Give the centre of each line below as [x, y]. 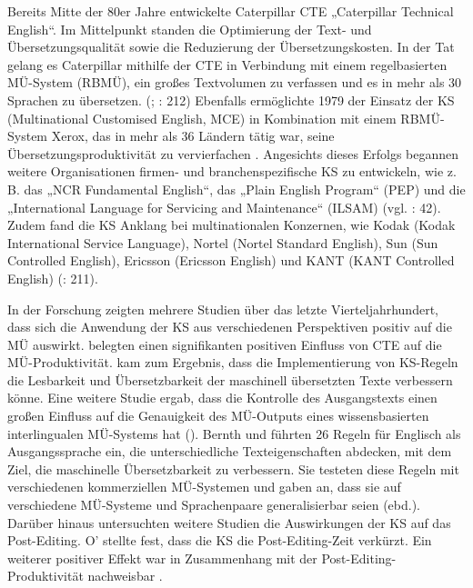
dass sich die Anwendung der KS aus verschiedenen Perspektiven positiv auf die [230, 327]
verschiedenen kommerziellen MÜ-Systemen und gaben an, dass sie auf [204, 487]
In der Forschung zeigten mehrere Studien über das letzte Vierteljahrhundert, [223, 309]
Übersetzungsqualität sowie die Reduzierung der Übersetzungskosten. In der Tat [231, 47]
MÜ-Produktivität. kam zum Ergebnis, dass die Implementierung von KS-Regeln [233, 362]
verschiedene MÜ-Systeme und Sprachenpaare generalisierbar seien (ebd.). [214, 505]
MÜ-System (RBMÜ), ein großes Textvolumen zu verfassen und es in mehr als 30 [235, 82]
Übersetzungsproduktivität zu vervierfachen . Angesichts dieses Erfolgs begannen [233, 153]
